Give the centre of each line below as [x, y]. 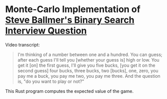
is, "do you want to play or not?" [51, 81]
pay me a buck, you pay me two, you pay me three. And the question [89, 76]
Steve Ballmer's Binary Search [70, 20]
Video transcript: [23, 44]
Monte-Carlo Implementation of [73, 9]
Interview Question [46, 31]
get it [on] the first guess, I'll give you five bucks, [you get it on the [86, 65]
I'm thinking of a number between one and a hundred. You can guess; [90, 55]
